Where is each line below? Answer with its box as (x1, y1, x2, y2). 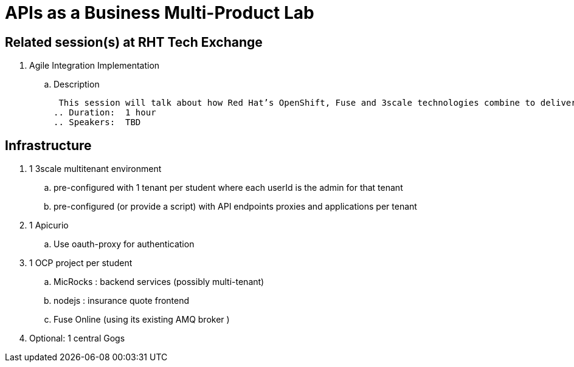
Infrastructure (5, 137, 92, 153)
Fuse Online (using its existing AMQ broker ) (54, 314, 230, 325)
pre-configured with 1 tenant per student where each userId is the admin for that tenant (54, 182, 403, 193)
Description (54, 79, 100, 90)
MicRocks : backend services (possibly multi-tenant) (54, 276, 265, 287)
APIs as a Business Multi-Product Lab (5, 2, 314, 23)
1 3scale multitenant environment (29, 163, 162, 174)
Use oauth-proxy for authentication (54, 239, 195, 250)
